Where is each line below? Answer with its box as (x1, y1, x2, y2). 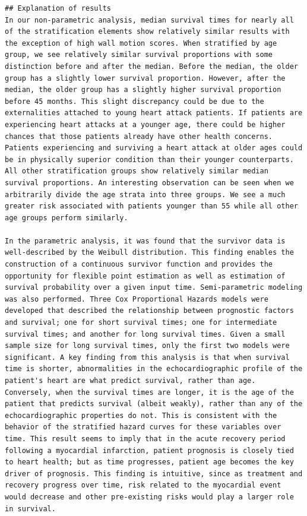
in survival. (5, 504, 56, 513)
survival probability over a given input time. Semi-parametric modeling (5, 283, 303, 292)
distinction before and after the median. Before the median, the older (5, 62, 298, 71)
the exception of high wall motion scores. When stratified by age (5, 39, 277, 48)
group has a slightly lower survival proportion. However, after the (5, 74, 286, 83)
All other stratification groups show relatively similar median (5, 167, 268, 176)
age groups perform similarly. (5, 213, 128, 222)
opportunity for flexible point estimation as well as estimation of (5, 271, 286, 280)
